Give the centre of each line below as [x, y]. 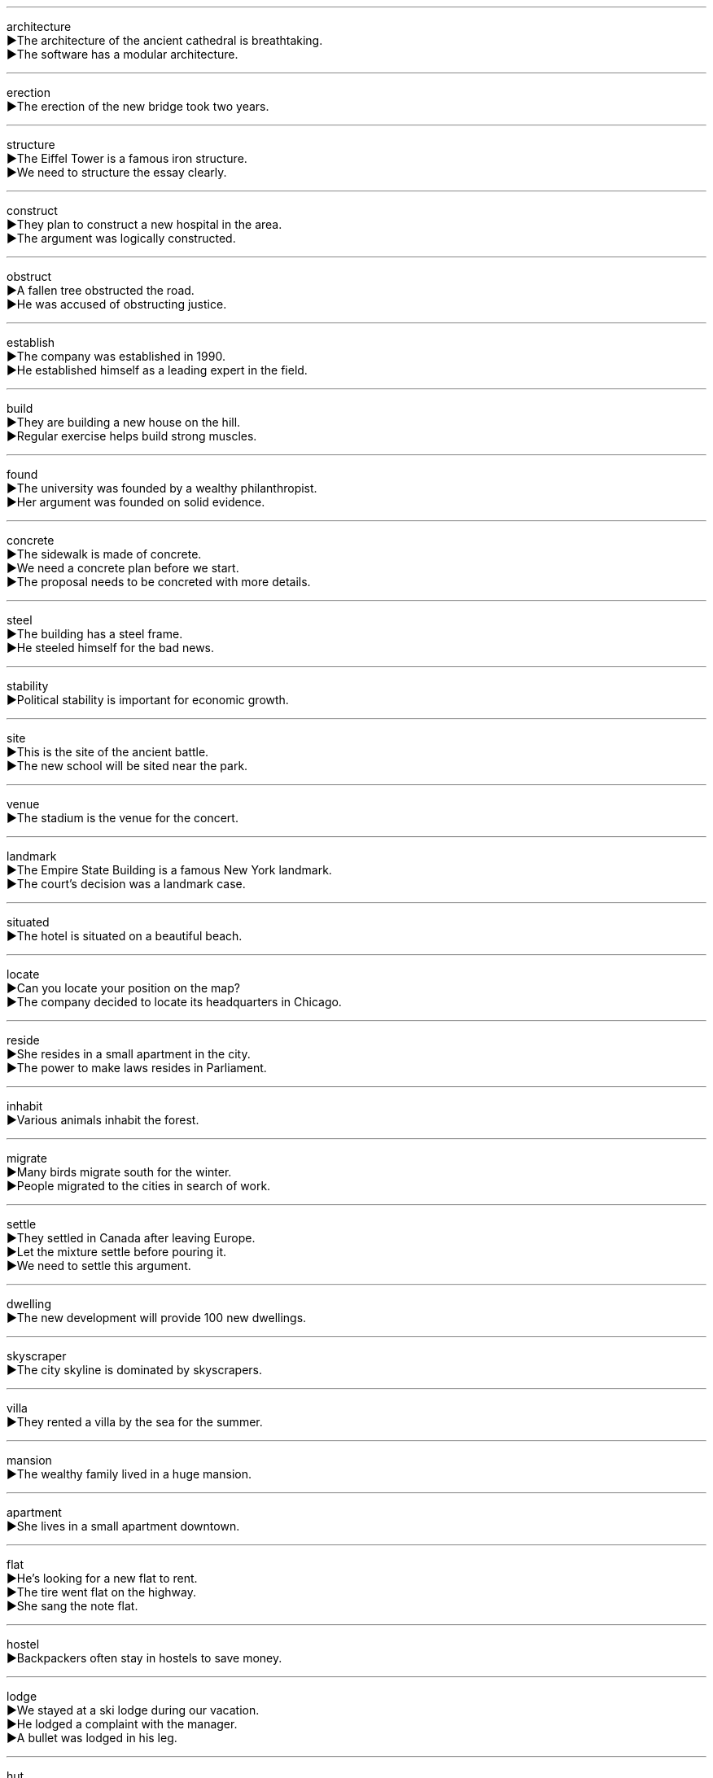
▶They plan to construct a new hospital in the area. [144, 224]
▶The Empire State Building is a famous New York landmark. [169, 870]
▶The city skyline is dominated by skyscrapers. [135, 1370]
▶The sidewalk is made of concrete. [104, 554]
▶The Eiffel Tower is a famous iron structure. [127, 158]
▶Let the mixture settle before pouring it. [117, 1252]
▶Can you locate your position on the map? [123, 988]
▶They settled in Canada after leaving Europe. [131, 1238]
